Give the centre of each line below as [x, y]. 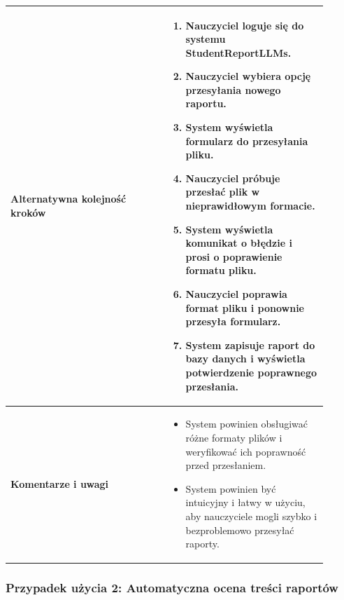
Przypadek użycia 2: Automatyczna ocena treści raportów [172, 588]
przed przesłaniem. [226, 465]
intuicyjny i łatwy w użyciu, [245, 502]
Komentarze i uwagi [59, 483]
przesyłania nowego [233, 89]
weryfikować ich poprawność [246, 451]
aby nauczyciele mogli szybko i [251, 516]
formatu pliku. [221, 270]
